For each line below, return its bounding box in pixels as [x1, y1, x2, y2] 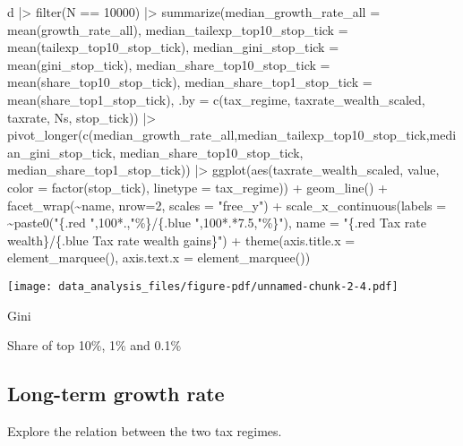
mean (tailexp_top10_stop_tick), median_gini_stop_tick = [7, 38, 339, 56]
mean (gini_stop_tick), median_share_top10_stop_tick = [7, 55, 330, 73]
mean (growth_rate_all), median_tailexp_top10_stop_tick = [7, 20, 348, 39]
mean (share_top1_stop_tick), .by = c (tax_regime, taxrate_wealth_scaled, [7, 90, 425, 108]
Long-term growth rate [7, 380, 225, 407]
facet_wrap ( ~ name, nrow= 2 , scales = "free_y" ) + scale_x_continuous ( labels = [7, 195, 447, 214]
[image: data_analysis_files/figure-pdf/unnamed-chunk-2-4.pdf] [7, 279, 399, 293]
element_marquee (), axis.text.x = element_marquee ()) [7, 248, 311, 267]
